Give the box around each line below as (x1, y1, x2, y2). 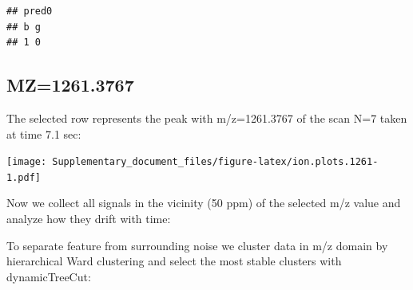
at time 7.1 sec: (6, 125, 81, 142)
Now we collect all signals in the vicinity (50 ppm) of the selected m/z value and (6, 194, 401, 211)
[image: (6, 156, 47, 168)
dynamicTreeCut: (6, 268, 91, 284)
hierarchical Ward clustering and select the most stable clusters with (6, 253, 342, 269)
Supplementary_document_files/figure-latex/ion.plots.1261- (52, 156, 379, 168)
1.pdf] (6, 171, 41, 183)
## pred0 (6, 6, 53, 17)
